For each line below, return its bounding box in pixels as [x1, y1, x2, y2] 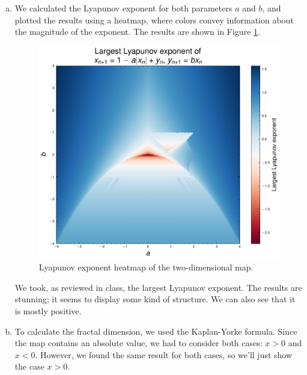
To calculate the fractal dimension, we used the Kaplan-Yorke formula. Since [14, 325, 297, 337]
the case [14, 360, 44, 373]
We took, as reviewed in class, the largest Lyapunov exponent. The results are [14, 281, 302, 293]
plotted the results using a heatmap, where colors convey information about [14, 13, 294, 26]
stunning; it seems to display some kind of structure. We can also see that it [14, 293, 296, 305]
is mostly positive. [14, 304, 82, 317]
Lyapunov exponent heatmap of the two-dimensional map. [38, 261, 254, 273]
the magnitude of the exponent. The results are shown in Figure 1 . [14, 25, 260, 38]
